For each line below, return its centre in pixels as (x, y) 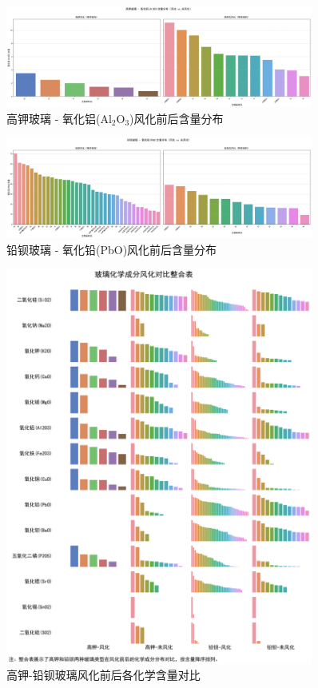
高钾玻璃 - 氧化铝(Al (59, 118)
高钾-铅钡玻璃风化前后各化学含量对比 (103, 675)
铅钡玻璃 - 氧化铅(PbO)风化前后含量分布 (112, 249)
